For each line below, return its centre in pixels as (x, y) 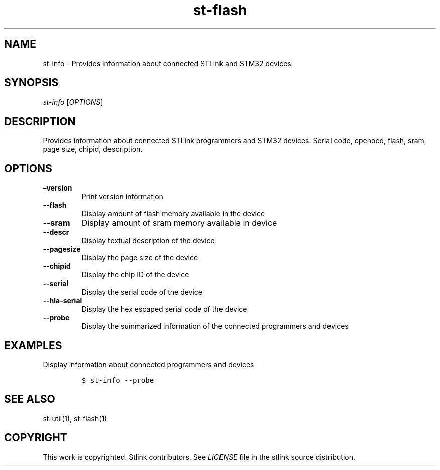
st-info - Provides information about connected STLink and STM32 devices (167, 63)
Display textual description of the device (148, 241)
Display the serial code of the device (142, 292)
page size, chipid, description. (93, 149)
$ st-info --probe (118, 380)
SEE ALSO (30, 399)
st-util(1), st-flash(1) (75, 418)
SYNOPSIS (31, 83)
